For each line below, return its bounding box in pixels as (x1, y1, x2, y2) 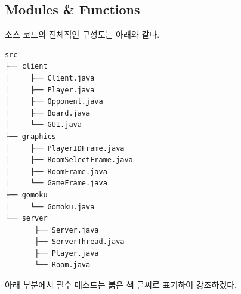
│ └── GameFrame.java (5, 179, 107, 188)
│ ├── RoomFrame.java (5, 167, 107, 176)
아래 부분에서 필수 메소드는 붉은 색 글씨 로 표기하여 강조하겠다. (5, 278, 237, 291)
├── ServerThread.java (35, 237, 125, 246)
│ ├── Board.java (5, 109, 91, 117)
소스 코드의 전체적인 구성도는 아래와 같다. (5, 28, 160, 41)
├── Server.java (35, 225, 99, 234)
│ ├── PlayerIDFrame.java (5, 144, 125, 153)
